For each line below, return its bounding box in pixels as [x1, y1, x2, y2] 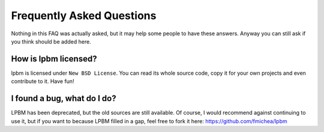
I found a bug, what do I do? [11, 93, 116, 104]
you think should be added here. [11, 38, 91, 45]
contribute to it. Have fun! [11, 78, 74, 85]
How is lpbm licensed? [11, 54, 97, 64]
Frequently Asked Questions [11, 9, 157, 22]
